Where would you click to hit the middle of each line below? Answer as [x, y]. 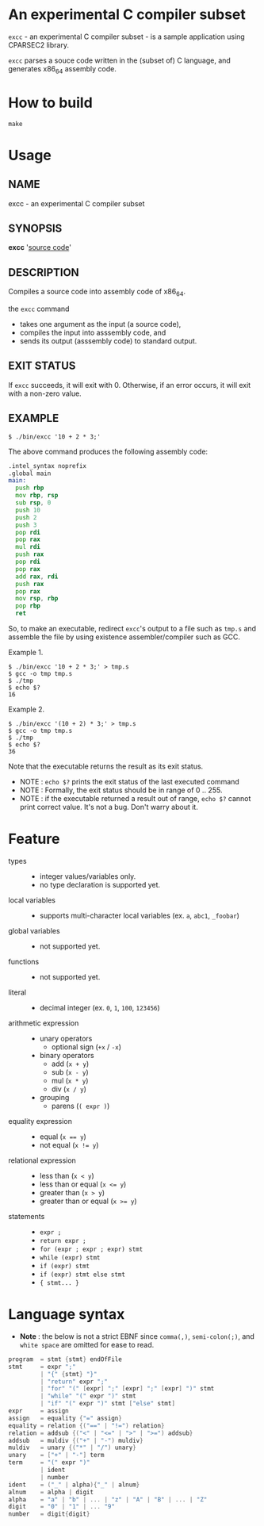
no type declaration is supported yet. [100, 885]
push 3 [26, 525]
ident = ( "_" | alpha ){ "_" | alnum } [74, 1485]
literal [17, 992]
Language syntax [67, 1315]
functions [24, 962]
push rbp [30, 488]
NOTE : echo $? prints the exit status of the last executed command [129, 782]
